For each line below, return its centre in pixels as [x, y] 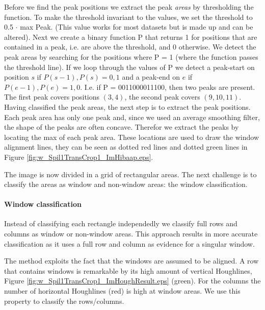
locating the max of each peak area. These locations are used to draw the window [132, 137]
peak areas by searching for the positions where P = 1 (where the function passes [131, 56]
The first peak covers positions [52, 97]
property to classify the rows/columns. [64, 301]
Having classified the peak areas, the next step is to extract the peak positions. [127, 106]
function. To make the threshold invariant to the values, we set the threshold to [128, 17]
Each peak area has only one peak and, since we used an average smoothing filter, [132, 117]
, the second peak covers [162, 97]
